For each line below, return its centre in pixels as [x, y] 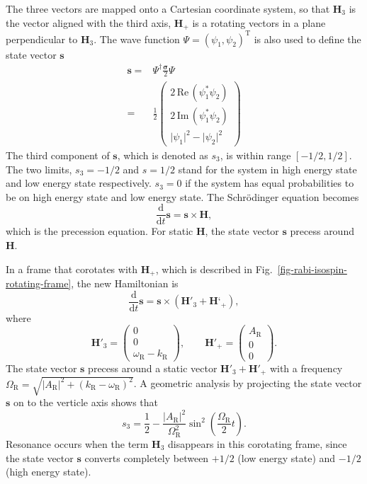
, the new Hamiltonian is [125, 283]
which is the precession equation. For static [100, 231]
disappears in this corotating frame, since [258, 443]
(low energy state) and [287, 457]
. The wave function [137, 39]
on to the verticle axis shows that [86, 402]
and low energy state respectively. [79, 183]
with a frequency [306, 368]
